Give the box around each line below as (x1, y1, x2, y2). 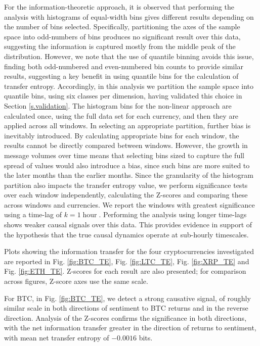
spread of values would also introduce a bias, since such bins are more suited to (4, 160, 250, 170)
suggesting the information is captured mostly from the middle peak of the (4, 41, 236, 52)
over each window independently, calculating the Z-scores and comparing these (4, 189, 248, 200)
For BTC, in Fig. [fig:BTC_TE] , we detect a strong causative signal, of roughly (4, 292, 251, 303)
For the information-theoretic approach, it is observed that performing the (4, 2, 234, 12)
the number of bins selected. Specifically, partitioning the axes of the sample (4, 21, 240, 32)
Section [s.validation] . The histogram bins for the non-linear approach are (4, 100, 232, 111)
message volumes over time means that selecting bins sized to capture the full (4, 150, 244, 160)
